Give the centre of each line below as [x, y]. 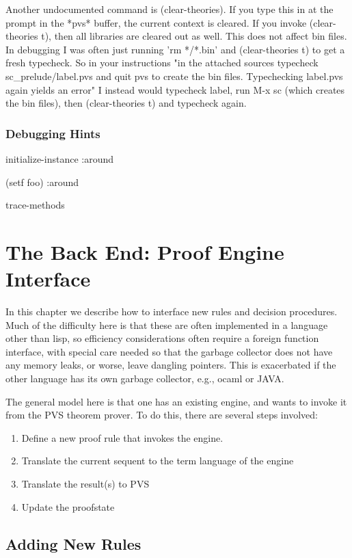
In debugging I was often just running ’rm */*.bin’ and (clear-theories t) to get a [175, 49]
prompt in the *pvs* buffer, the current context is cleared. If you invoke [156, 22]
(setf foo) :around [42, 182]
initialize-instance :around [60, 158]
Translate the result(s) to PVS [85, 483]
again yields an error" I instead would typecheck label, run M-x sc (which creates [175, 89]
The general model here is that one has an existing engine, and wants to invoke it [176, 401]
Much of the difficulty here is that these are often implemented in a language [167, 324]
